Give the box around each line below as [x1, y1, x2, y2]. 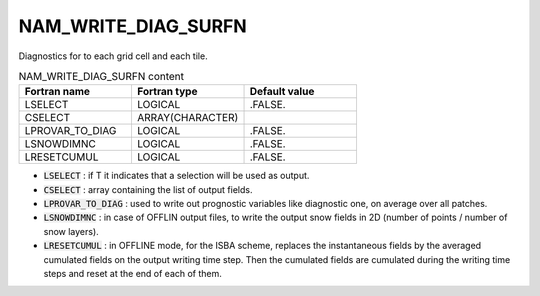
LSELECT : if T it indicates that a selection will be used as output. [43, 170, 310, 182]
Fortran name [24, 85, 90, 99]
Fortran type [136, 85, 198, 99]
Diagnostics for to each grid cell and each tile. [18, 50, 209, 62]
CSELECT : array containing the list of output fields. [43, 183, 253, 195]
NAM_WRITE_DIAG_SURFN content [18, 70, 185, 84]
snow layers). [43, 225, 99, 237]
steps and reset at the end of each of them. [43, 268, 222, 280]
